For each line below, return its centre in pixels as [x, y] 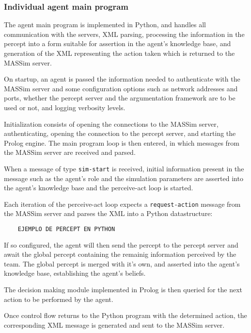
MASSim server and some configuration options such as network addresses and [121, 88]
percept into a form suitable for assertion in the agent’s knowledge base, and [118, 43]
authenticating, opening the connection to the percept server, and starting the [120, 133]
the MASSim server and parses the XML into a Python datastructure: [108, 213]
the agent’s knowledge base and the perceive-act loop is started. [99, 188]
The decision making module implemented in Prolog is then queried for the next [123, 290]
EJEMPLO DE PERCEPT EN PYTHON [66, 229]
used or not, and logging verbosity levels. [65, 107]
